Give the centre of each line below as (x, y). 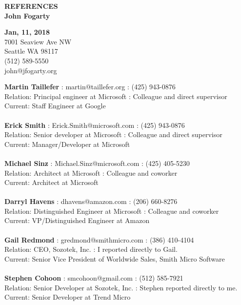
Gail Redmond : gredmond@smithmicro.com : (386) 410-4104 (99, 239)
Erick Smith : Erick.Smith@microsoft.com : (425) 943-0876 (95, 125)
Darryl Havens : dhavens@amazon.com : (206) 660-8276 (91, 201)
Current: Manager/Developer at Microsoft (67, 144)
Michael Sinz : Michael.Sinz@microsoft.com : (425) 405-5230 (97, 163)
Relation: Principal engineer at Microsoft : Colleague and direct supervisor (116, 96)
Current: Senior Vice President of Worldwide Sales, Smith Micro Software (115, 258)
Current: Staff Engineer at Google (55, 106)
